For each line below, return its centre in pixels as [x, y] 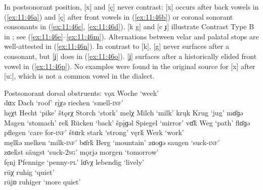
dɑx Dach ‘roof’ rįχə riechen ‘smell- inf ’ [64, 103]
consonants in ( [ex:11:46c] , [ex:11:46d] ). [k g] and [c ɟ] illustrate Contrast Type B [129, 26]
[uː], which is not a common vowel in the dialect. [79, 76]
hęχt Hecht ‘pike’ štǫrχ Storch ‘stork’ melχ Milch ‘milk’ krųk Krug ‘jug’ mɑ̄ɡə [124, 112]
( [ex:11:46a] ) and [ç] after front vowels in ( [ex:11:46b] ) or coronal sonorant [119, 16]
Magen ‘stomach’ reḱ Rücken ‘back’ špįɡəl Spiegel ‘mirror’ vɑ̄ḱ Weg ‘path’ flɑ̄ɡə [127, 122]
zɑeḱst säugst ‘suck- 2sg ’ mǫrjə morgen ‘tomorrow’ [81, 152]
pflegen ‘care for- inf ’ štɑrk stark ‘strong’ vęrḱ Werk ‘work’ [94, 132]
